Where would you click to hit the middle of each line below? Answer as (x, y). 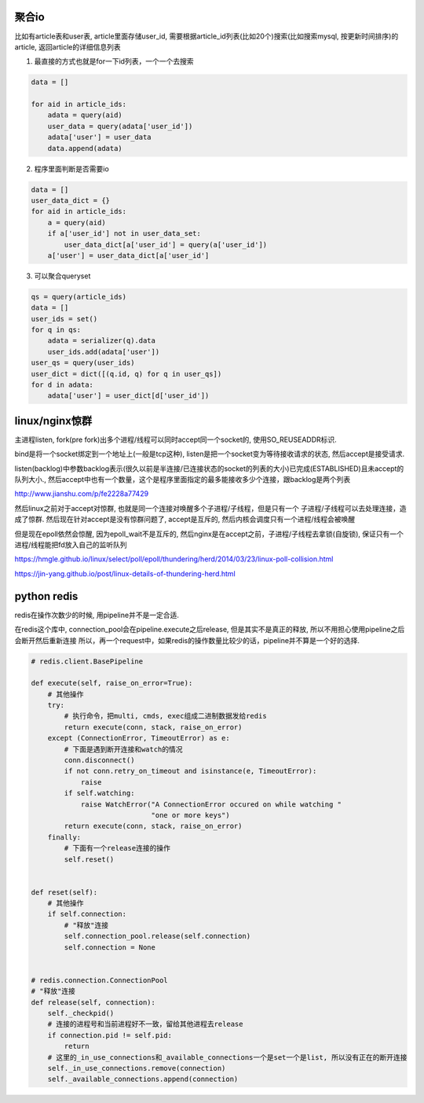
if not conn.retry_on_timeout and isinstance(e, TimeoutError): (190, 771)
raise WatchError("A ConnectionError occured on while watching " (211, 804)
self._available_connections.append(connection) (143, 1079)
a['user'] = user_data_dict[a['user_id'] (128, 255)
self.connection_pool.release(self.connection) (157, 936)
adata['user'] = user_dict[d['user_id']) (128, 396)
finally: (64, 837)
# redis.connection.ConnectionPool (99, 980)
